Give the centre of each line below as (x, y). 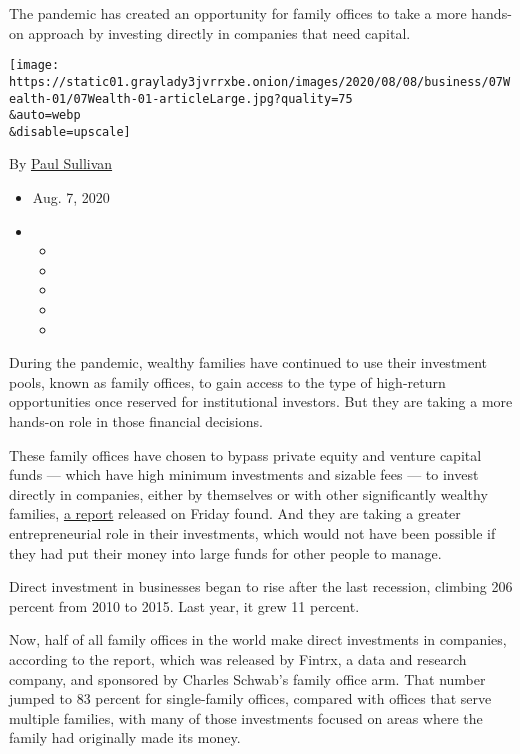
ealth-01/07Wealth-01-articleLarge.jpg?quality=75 (181, 98)
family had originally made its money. (125, 737)
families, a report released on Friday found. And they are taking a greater (235, 513)
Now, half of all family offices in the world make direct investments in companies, (258, 639)
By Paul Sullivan (61, 163)
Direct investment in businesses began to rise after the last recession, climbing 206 (261, 586)
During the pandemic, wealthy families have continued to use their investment (248, 362)
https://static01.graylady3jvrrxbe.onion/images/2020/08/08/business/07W (260, 81)
